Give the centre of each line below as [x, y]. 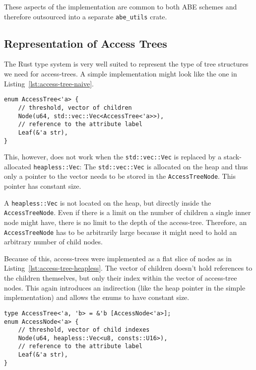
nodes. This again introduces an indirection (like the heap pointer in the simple [125, 287]
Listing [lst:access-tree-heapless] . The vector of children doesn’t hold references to [128, 268]
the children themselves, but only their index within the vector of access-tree [121, 278]
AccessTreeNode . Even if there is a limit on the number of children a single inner [128, 212]
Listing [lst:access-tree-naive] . [49, 83]
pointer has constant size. [43, 186]
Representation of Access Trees [86, 43]
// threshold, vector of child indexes [84, 330]
